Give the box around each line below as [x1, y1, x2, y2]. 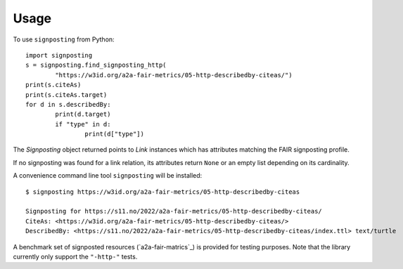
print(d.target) [55, 110, 111, 119]
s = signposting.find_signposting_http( [25, 61, 167, 70]
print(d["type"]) [84, 130, 144, 138]
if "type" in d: [55, 120, 111, 128]
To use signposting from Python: [13, 35, 115, 44]
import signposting [25, 51, 93, 59]
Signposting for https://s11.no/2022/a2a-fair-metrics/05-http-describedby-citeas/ [25, 207, 323, 216]
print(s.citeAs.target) [25, 91, 108, 98]
